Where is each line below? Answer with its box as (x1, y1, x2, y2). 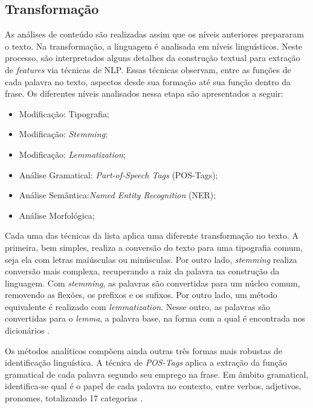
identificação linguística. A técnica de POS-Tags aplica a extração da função (5, 356, 287, 369)
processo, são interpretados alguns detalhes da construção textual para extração (5, 51, 300, 64)
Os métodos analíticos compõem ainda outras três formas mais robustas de (5, 344, 282, 357)
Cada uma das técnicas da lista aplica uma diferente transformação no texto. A (5, 229, 299, 242)
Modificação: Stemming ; (19, 128, 108, 140)
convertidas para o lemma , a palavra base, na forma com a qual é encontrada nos (5, 312, 306, 325)
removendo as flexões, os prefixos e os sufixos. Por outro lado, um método (5, 288, 277, 301)
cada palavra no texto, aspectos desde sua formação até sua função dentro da (5, 75, 291, 88)
